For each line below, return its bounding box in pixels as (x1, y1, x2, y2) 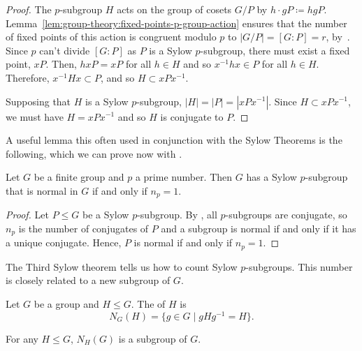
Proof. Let (6, 207, 49, 222)
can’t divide (39, 43, 90, 57)
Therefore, (6, 70, 50, 84)
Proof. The (6, 2, 52, 16)
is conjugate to (160, 109, 224, 124)
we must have (6, 109, 64, 124)
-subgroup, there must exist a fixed (200, 43, 350, 57)
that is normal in (6, 183, 78, 197)
